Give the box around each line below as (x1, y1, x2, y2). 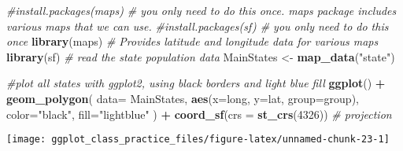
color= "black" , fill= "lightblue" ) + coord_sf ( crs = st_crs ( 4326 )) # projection (6, 105, 392, 122)
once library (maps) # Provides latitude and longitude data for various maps (6, 33, 379, 50)
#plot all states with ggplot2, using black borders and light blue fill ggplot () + (6, 75, 386, 91)
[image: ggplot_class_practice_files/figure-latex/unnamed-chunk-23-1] (6, 134, 390, 145)
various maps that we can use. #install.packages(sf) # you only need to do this (6, 17, 389, 34)
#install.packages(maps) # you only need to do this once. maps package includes (6, 2, 397, 18)
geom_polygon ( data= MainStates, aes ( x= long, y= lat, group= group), (6, 90, 359, 106)
